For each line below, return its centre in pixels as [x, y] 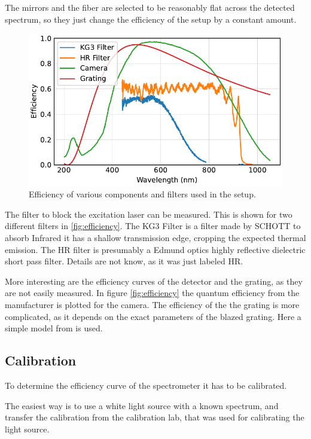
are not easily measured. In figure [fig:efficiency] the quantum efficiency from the [152, 293]
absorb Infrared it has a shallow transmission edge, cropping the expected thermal [155, 237]
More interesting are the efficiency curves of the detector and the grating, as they [154, 281]
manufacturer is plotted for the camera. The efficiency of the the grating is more [152, 304]
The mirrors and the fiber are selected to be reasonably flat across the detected [150, 7]
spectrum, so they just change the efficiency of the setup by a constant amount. [151, 19]
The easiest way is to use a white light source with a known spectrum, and [142, 405]
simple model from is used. [54, 328]
